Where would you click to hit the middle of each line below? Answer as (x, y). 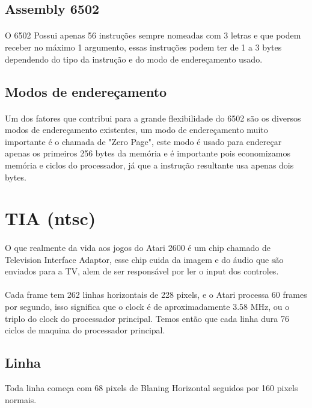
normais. (21, 399)
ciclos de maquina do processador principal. (85, 330)
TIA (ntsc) (50, 218)
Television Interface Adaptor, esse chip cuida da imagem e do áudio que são (144, 259)
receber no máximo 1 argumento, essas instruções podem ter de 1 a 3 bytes (143, 47)
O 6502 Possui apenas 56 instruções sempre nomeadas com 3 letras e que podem (153, 35)
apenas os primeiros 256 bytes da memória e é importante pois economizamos (148, 153)
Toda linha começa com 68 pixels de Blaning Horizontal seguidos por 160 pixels (151, 388)
